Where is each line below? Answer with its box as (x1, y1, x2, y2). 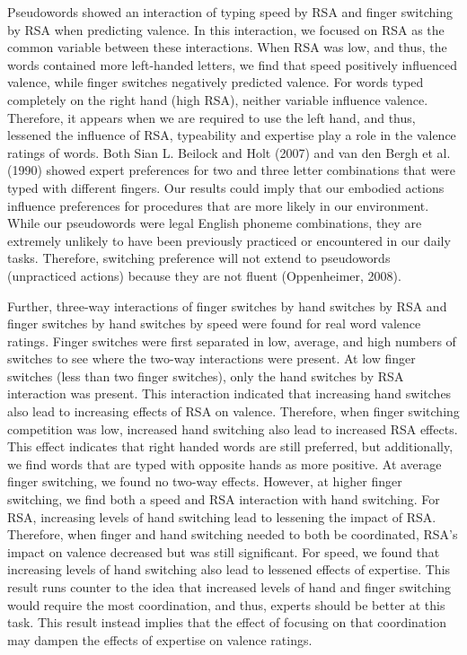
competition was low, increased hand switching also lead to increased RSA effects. (7, 419, 458, 438)
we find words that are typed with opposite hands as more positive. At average (7, 454, 442, 473)
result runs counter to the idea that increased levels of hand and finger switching (7, 578, 452, 596)
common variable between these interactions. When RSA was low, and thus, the (7, 38, 447, 57)
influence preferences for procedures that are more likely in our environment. (7, 196, 429, 214)
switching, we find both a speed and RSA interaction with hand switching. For (7, 490, 440, 509)
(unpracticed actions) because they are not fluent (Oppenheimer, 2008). (7, 266, 401, 284)
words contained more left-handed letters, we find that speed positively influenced (7, 55, 457, 74)
